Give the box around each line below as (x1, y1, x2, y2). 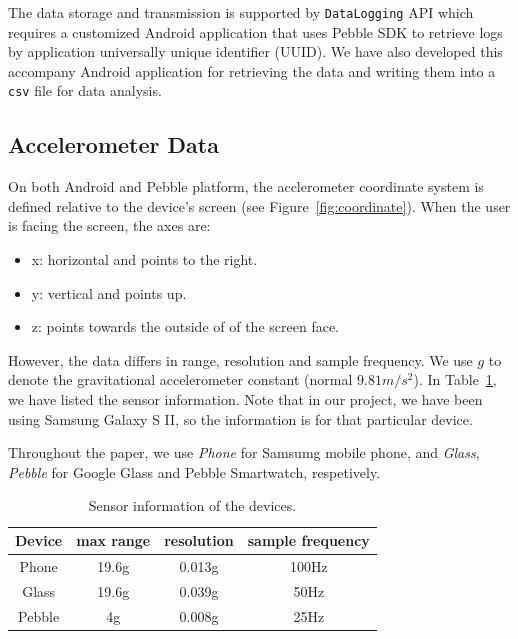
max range (76, 530, 151, 551)
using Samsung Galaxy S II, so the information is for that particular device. (8, 408, 473, 429)
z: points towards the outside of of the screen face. (31, 316, 339, 337)
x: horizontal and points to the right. (31, 249, 258, 270)
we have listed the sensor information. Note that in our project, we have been (8, 389, 483, 410)
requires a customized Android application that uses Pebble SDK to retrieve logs (8, 21, 503, 42)
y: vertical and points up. (31, 282, 187, 303)
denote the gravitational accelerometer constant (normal (8, 369, 353, 390)
